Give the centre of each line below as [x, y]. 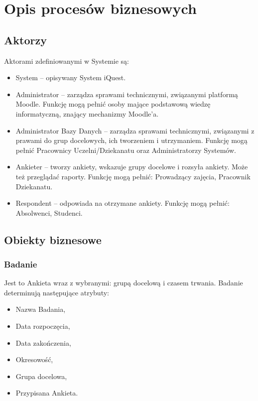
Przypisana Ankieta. [47, 393]
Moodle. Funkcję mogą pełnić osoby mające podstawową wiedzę [113, 104]
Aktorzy [25, 40]
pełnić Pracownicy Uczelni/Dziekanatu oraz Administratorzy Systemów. [126, 150]
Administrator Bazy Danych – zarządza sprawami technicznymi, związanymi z [135, 130]
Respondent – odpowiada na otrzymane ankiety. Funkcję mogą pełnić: [123, 203]
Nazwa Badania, [41, 309]
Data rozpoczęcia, [43, 326]
